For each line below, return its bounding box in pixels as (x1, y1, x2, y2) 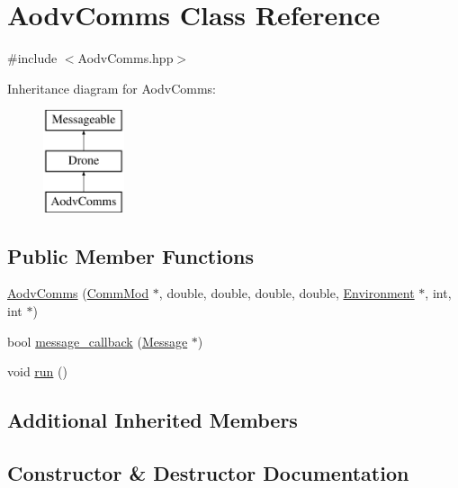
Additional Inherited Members (7, 406, 298, 434)
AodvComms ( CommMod (7, 284, 149, 303)
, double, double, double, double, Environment (158, 284, 415, 303)
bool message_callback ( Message (7, 331, 188, 350)
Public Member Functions (7, 241, 254, 269)
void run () (7, 362, 67, 381)
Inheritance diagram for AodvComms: (7, 78, 216, 97)
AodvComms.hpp (77, 49, 174, 68)
